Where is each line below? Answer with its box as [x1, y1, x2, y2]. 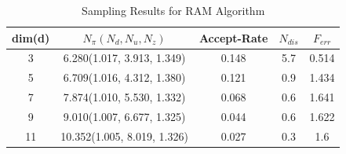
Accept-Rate [198, 29, 268, 46]
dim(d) [12, 29, 50, 46]
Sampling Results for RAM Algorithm [82, 2, 265, 18]
